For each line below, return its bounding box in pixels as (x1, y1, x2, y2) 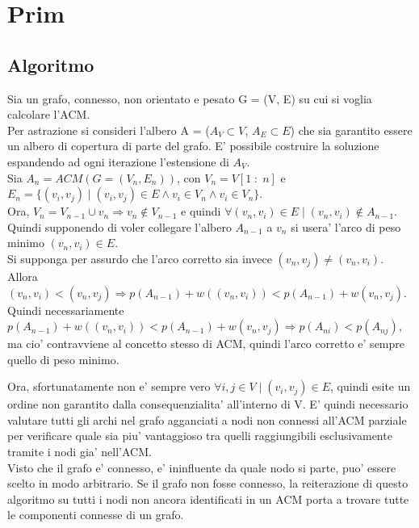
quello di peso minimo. (7, 350, 119, 367)
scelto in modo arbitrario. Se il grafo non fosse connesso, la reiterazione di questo (7, 475, 409, 492)
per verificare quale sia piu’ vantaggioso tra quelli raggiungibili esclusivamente (7, 427, 392, 444)
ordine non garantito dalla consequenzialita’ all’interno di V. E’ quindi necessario (7, 396, 409, 413)
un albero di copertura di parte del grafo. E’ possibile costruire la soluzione (7, 137, 379, 154)
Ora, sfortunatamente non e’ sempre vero (7, 378, 211, 395)
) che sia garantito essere (290, 121, 413, 138)
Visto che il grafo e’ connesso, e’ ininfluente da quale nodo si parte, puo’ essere (7, 459, 396, 476)
